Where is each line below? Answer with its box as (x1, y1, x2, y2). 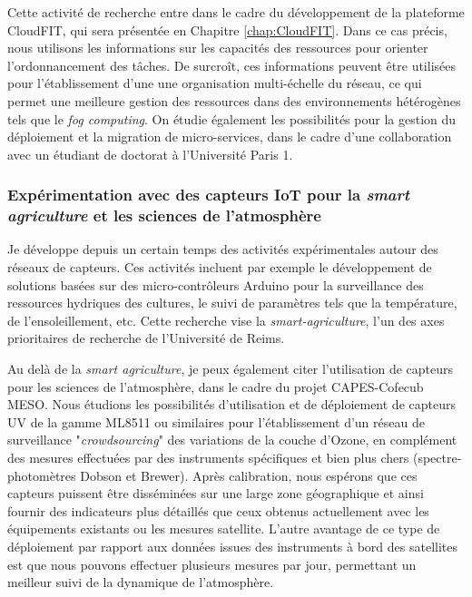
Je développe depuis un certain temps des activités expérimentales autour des (7, 240, 438, 259)
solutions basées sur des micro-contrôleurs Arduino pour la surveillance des (7, 275, 424, 294)
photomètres (7, 465, 76, 484)
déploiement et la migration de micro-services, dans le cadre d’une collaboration (7, 127, 452, 146)
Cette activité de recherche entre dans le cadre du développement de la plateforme (7, 3, 465, 21)
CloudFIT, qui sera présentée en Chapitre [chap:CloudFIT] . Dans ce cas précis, (7, 20, 447, 39)
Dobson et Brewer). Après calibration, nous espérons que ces (80, 465, 418, 484)
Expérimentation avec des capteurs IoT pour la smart (7, 183, 410, 206)
